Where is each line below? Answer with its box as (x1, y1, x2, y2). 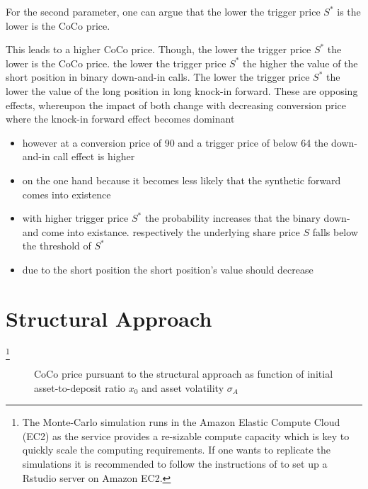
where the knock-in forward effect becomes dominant (6, 111, 235, 126)
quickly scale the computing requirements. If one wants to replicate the (22, 442, 330, 457)
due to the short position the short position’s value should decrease (22, 262, 314, 276)
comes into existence (22, 186, 111, 201)
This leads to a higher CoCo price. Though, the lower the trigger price (6, 42, 311, 57)
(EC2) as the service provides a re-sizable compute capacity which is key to (22, 428, 350, 443)
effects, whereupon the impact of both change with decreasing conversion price (6, 97, 347, 112)
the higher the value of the (242, 55, 358, 70)
